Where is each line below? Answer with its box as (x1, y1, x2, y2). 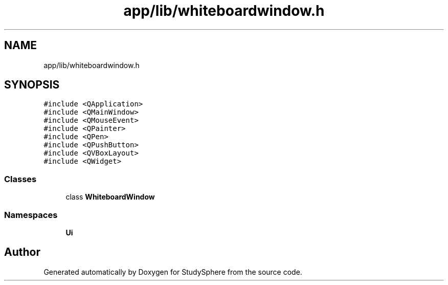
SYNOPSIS (4, 78, 60, 92)
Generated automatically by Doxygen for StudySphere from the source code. (43, 267, 302, 276)
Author (4, 246, 40, 259)
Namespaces (4, 209, 58, 220)
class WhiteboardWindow (65, 192, 155, 202)
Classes (4, 173, 37, 184)
